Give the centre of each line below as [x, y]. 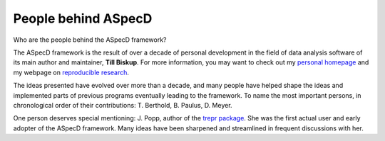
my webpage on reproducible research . [71, 72]
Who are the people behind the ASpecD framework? [90, 40]
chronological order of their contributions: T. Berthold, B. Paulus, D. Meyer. [123, 105]
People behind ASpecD [83, 18]
